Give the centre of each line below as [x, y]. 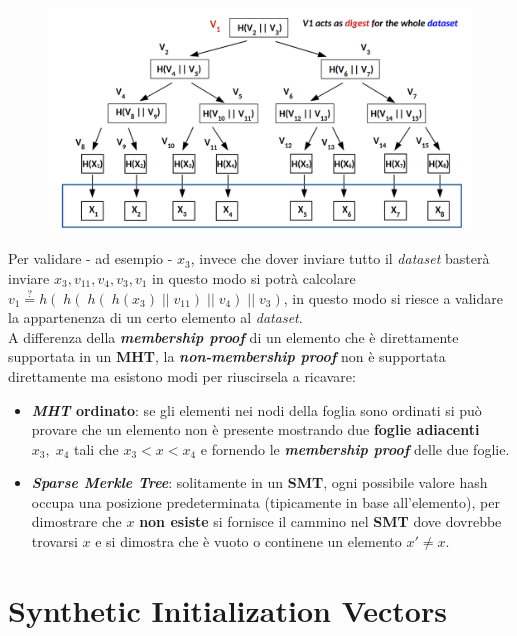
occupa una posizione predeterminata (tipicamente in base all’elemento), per [265, 501]
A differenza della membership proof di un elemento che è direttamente [233, 336]
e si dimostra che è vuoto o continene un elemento [248, 541]
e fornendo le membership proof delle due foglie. [355, 448]
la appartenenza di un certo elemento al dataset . [155, 317]
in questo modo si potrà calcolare [254, 277]
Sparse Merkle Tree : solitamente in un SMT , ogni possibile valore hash [259, 482]
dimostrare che [76, 521]
